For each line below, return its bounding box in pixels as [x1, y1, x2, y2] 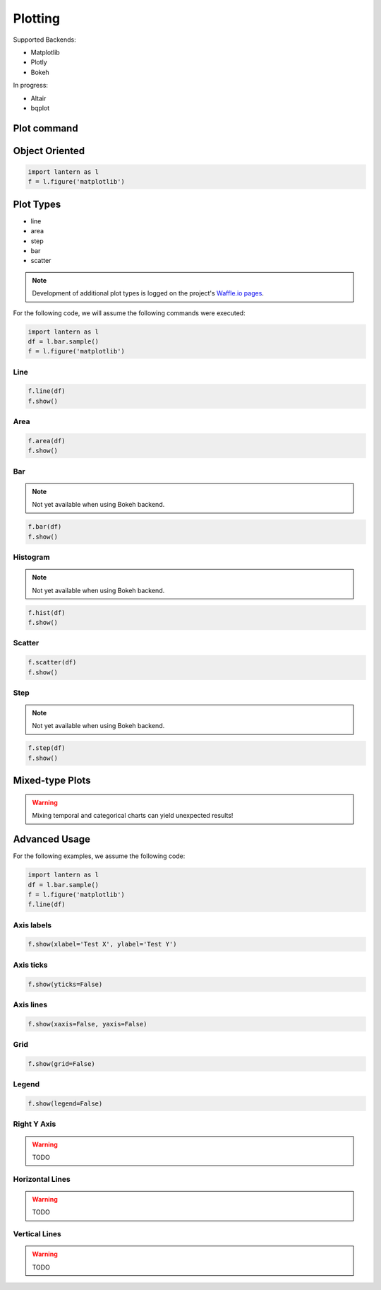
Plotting [13, 11, 60, 26]
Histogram [13, 552, 50, 562]
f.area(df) [28, 437, 66, 445]
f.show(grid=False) [28, 1060, 95, 1067]
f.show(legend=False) [28, 1099, 103, 1108]
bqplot [30, 103, 50, 112]
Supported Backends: [13, 35, 77, 44]
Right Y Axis [13, 1119, 56, 1129]
